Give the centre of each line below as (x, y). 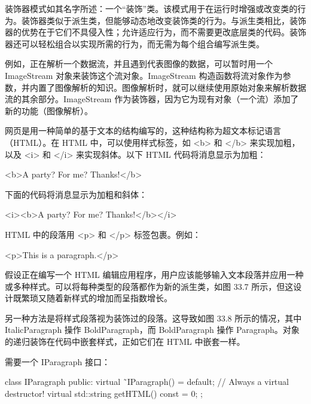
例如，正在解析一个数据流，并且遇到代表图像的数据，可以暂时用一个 (139, 64)
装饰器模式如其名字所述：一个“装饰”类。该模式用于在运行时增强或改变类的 (151, 8)
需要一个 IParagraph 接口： (58, 361)
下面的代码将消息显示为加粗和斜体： (76, 194)
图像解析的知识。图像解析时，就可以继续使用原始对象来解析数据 (180, 87)
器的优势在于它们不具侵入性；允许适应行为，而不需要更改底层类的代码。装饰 (155, 32)
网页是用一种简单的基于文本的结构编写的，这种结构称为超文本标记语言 (143, 131)
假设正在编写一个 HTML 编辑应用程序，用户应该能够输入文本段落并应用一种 (154, 275)
